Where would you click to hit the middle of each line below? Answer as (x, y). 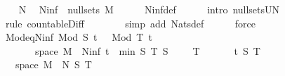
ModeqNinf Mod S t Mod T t (79, 37)
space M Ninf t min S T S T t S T (147, 50)
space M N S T (53, 64)
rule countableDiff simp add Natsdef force (130, 23)
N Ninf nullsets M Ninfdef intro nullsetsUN (149, 9)
